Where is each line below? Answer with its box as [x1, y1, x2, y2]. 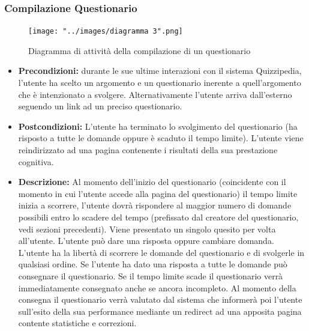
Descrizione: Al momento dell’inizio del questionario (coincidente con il [18, 175, 286, 188]
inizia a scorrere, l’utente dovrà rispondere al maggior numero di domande [18, 199, 292, 211]
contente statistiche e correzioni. [18, 317, 137, 329]
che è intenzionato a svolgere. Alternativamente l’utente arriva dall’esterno [18, 88, 292, 100]
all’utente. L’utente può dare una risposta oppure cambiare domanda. [18, 234, 274, 247]
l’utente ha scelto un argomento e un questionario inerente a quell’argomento [18, 76, 301, 89]
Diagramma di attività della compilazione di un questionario [28, 44, 251, 56]
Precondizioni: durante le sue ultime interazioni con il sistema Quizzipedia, [18, 64, 302, 77]
